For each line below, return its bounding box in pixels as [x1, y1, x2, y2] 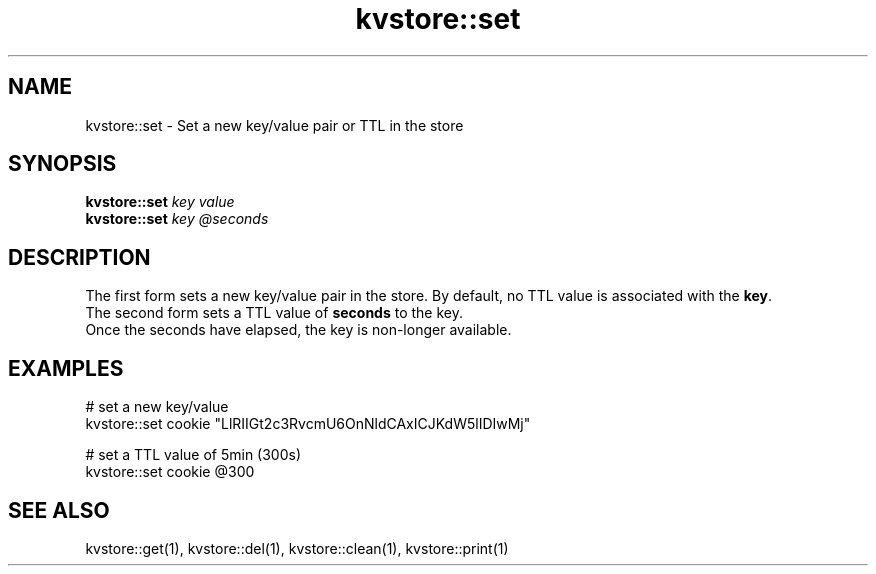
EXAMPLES [8, 355, 124, 381]
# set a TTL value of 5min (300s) [85, 446, 302, 464]
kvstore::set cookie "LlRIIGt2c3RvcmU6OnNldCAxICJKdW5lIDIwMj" [85, 415, 531, 433]
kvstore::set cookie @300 [85, 463, 255, 481]
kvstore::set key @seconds [85, 210, 269, 228]
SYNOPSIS [8, 151, 117, 177]
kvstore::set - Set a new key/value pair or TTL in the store [85, 116, 464, 134]
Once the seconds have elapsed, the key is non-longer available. [85, 321, 512, 339]
